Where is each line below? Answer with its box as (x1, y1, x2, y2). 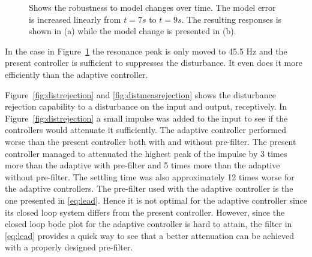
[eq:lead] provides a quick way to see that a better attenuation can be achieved (5, 229, 295, 241)
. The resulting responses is (181, 13, 282, 25)
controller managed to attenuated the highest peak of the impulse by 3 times (5, 147, 287, 159)
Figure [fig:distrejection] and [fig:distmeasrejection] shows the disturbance (5, 88, 276, 101)
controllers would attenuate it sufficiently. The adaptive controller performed (5, 123, 287, 136)
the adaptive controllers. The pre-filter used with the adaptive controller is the (5, 182, 293, 195)
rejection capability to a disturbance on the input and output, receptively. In (5, 100, 287, 113)
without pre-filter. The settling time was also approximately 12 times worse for (5, 170, 295, 183)
